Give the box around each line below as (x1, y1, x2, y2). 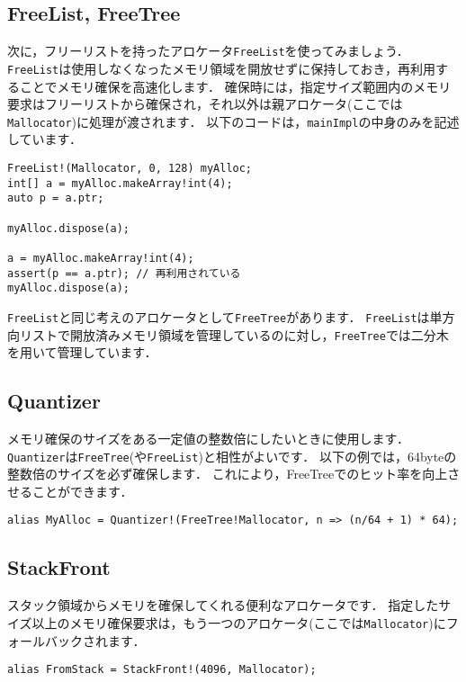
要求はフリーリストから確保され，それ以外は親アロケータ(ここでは (7, 94, 403, 113)
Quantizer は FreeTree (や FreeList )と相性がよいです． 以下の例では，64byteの (7, 446, 457, 465)
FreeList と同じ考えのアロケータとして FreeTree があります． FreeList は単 (7, 307, 443, 326)
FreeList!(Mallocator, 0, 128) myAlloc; (7, 161, 253, 175)
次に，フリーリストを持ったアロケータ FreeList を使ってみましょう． (7, 41, 409, 60)
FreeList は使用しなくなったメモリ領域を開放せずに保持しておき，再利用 (7, 58, 436, 77)
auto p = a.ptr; (7, 192, 104, 205)
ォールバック (7, 631, 83, 650)
